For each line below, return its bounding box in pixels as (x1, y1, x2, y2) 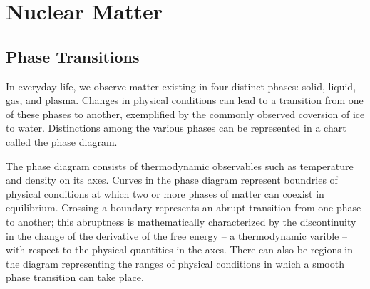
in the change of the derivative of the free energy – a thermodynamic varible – (6, 228, 347, 243)
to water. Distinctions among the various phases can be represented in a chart (6, 120, 346, 135)
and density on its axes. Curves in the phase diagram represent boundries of (6, 172, 338, 187)
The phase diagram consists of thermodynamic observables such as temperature (6, 158, 354, 173)
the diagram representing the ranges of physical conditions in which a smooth (6, 256, 344, 270)
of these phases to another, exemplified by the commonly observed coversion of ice (6, 106, 365, 121)
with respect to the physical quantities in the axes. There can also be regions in (6, 242, 354, 257)
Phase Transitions (6, 45, 140, 67)
